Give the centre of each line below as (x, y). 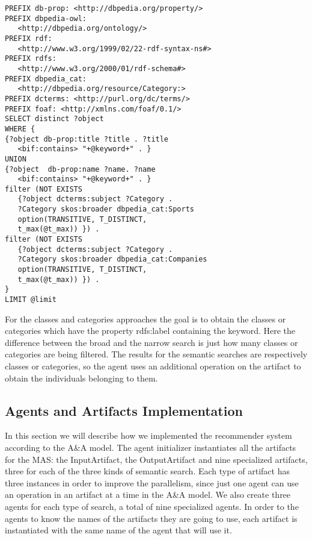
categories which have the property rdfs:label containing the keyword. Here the (150, 331)
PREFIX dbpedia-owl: (46, 18)
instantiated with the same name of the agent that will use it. (118, 530)
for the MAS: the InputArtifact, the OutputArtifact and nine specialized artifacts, (156, 459)
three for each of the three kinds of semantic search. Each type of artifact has (147, 471)
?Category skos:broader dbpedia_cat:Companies (112, 259)
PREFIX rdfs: (31, 59)
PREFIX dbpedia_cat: (46, 79)
